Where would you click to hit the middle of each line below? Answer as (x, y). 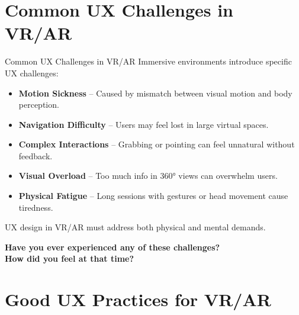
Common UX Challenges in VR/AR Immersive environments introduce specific (148, 61)
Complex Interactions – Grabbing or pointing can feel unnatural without (157, 144)
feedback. (36, 155)
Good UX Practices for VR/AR (138, 299)
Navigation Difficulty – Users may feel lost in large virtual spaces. (144, 124)
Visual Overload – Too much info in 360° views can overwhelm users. (148, 176)
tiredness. (36, 207)
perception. (39, 105)
